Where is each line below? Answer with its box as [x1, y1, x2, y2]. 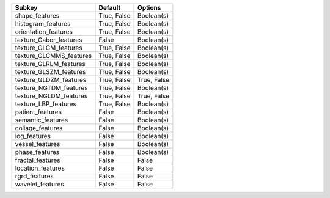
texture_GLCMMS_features [15, 52, 92, 60]
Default [98, 4, 121, 12]
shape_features [15, 12, 60, 20]
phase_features [15, 148, 60, 156]
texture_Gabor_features [15, 35, 82, 44]
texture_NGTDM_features [15, 84, 88, 92]
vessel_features [15, 140, 61, 148]
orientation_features [15, 28, 73, 36]
